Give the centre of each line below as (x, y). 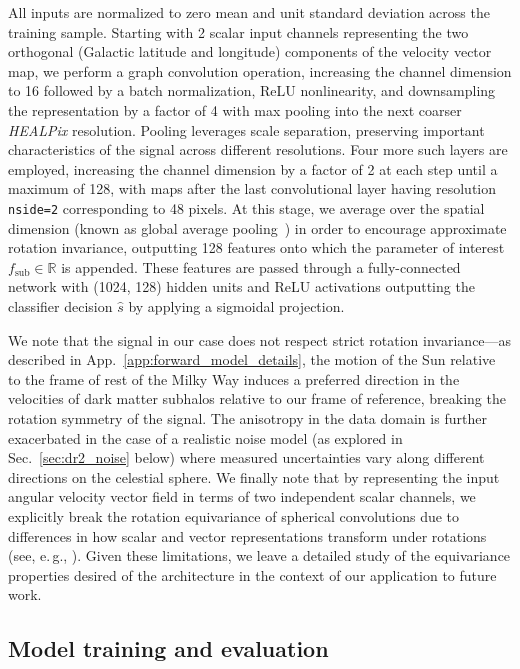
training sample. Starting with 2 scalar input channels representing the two (238, 31)
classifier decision (60, 305)
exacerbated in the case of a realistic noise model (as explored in (205, 437)
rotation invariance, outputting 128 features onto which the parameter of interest (256, 247)
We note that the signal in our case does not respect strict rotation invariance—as (260, 339)
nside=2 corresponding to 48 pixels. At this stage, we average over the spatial (246, 207)
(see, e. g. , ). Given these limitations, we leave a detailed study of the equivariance (259, 555)
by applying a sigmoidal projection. (236, 305)
